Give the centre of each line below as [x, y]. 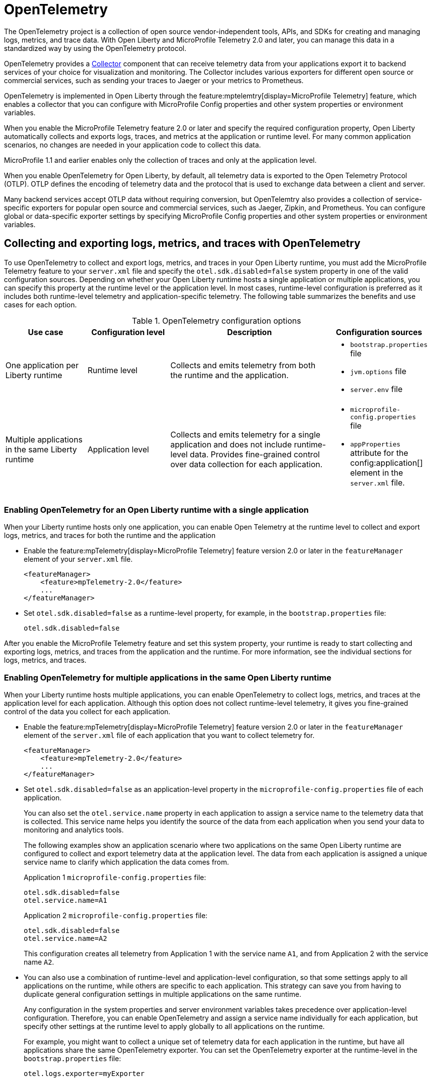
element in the [377, 472]
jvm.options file [378, 371]
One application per [42, 366]
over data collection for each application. [246, 465]
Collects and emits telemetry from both [243, 366]
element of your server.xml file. [78, 559]
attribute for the [379, 453]
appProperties [375, 444]
